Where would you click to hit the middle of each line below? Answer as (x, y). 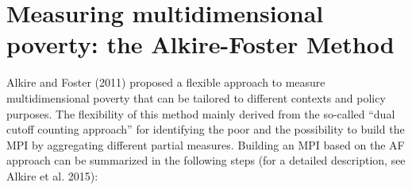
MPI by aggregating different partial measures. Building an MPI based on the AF (206, 144)
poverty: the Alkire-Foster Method (200, 44)
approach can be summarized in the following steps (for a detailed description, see (206, 160)
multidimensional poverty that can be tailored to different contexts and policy (196, 97)
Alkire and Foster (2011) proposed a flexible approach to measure (166, 82)
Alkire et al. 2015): (52, 175)
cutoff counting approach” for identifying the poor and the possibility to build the (206, 129)
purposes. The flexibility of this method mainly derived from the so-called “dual (201, 113)
